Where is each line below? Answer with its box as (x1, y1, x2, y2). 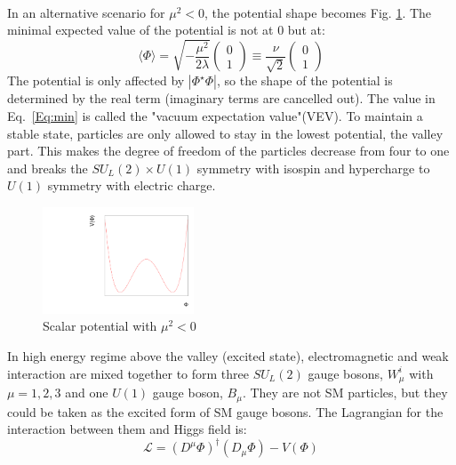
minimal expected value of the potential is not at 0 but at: (7, 20, 325, 39)
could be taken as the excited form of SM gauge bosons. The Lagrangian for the (7, 402, 444, 421)
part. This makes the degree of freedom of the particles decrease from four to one (7, 141, 450, 160)
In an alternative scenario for (7, 3, 165, 21)
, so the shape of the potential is (217, 71, 393, 90)
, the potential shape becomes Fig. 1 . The (204, 3, 432, 21)
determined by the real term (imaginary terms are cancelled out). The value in (7, 89, 436, 108)
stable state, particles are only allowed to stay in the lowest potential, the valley (7, 124, 444, 142)
